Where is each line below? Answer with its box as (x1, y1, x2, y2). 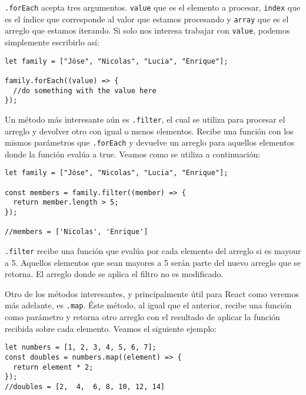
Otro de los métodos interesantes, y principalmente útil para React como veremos (5, 287, 299, 299)
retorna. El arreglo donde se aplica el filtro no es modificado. (5, 268, 224, 280)
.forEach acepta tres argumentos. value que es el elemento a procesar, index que (5, 1, 301, 13)
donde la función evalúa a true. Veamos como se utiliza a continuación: (5, 147, 261, 160)
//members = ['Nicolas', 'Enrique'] (5, 228, 148, 236)
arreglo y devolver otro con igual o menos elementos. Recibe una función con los (5, 124, 294, 137)
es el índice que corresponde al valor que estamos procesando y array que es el (5, 12, 289, 25)
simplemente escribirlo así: (5, 35, 99, 48)
